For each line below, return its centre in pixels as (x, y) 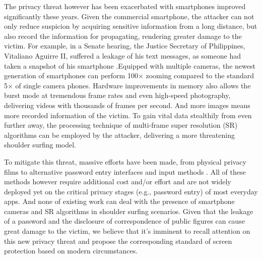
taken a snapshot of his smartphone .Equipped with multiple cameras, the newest (130, 65)
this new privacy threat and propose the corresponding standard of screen (118, 241)
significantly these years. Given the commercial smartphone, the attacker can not (129, 16)
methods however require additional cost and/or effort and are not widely (118, 182)
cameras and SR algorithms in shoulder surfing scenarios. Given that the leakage (129, 211)
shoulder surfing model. (40, 145)
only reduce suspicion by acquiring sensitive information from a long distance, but (131, 26)
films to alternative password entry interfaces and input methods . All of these (125, 171)
